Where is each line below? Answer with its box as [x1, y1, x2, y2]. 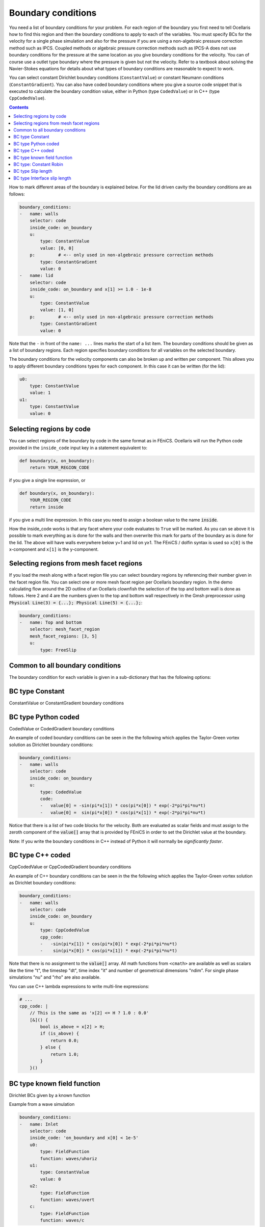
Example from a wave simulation [9, 1101, 75, 1107]
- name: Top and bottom [19, 620, 82, 625]
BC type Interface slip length [13, 175, 71, 181]
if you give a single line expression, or [9, 477, 86, 483]
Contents [9, 104, 29, 110]
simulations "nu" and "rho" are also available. [9, 974, 101, 980]
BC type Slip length [13, 168, 53, 174]
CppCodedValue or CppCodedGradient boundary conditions [9, 864, 132, 870]
